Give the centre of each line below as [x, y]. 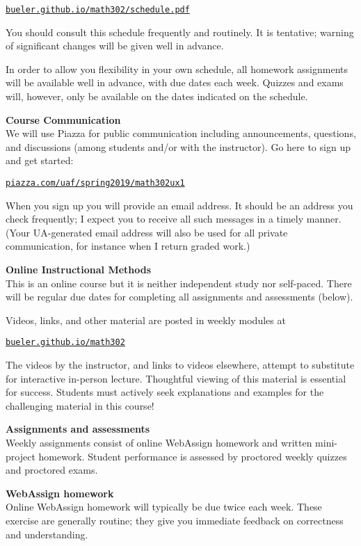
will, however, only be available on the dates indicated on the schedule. [157, 96]
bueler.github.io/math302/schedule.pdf [98, 10]
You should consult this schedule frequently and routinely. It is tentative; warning [180, 32]
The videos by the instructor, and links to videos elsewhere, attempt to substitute [180, 365]
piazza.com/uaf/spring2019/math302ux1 [95, 183]
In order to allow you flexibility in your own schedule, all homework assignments [177, 69]
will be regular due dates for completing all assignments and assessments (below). [179, 297]
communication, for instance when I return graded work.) [128, 246]
